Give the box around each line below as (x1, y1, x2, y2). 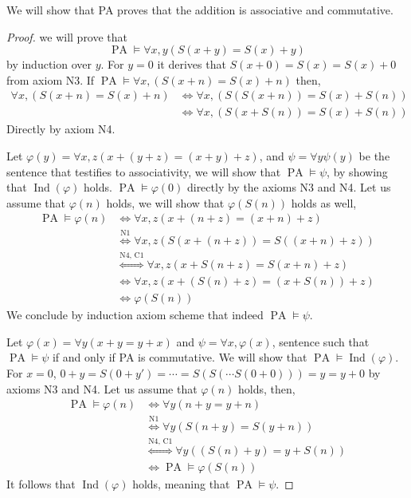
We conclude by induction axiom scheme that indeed (6, 306, 264, 323)
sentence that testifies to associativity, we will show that (6, 163, 281, 180)
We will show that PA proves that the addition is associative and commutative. (6, 2, 393, 18)
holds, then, (238, 380, 296, 397)
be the (358, 148, 390, 164)
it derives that (157, 56, 226, 73)
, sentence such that (272, 333, 370, 350)
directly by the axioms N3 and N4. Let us (186, 179, 391, 196)
